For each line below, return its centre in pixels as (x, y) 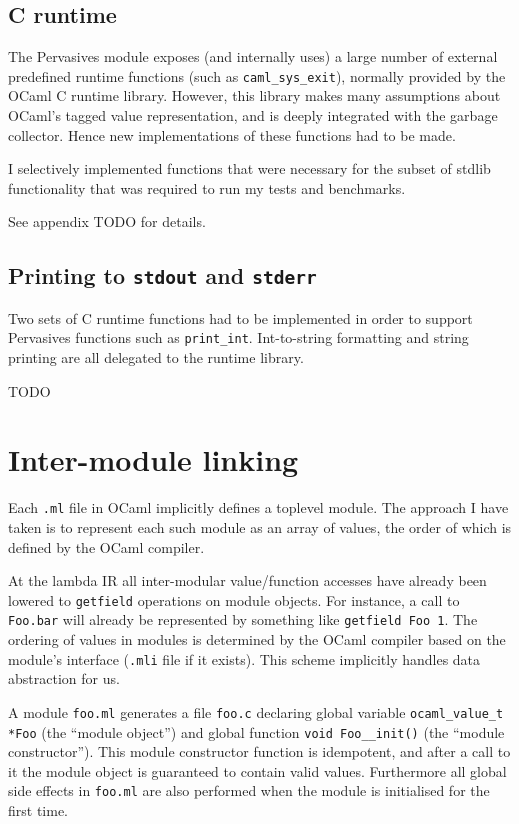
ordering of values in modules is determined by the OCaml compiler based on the (257, 639)
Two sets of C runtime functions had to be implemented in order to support (240, 317)
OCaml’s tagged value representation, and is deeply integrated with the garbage (253, 115)
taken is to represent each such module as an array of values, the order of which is (260, 527)
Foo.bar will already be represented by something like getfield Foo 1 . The (243, 619)
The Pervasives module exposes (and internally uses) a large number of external (253, 56)
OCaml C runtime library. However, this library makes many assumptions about (254, 95)
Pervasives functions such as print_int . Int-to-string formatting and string (238, 337)
